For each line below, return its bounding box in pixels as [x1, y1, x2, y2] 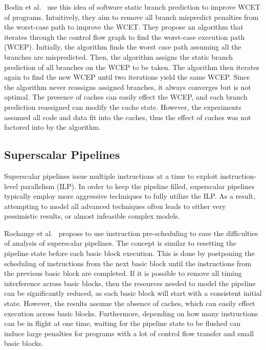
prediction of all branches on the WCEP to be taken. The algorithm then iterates [4, 61, 259, 72]
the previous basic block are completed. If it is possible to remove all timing [4, 268, 242, 278]
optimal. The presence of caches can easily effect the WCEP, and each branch [4, 91, 248, 102]
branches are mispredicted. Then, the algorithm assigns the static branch [4, 51, 233, 62]
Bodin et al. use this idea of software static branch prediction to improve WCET [4, 2, 260, 12]
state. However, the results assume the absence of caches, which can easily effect [4, 298, 255, 309]
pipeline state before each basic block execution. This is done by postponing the [4, 248, 255, 259]
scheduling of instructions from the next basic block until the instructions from [4, 258, 252, 268]
